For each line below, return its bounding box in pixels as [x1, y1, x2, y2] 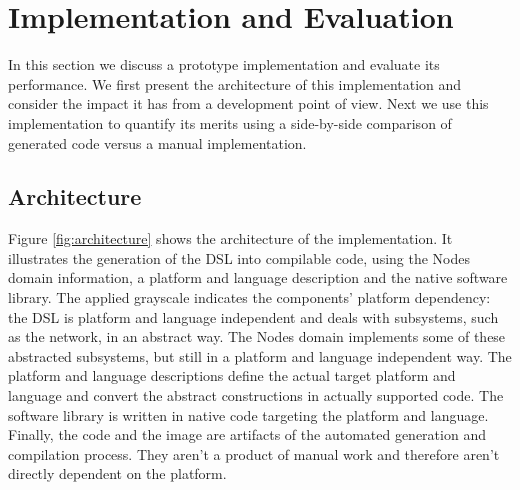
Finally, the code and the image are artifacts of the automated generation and [8, 424, 486, 445]
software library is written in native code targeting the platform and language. [8, 404, 489, 425]
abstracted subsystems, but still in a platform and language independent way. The [8, 345, 512, 366]
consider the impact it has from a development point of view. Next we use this [8, 93, 489, 114]
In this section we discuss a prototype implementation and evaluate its [8, 54, 440, 75]
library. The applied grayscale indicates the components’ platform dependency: [8, 287, 491, 308]
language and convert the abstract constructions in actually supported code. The [8, 385, 504, 406]
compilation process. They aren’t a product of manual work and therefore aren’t [8, 443, 500, 464]
